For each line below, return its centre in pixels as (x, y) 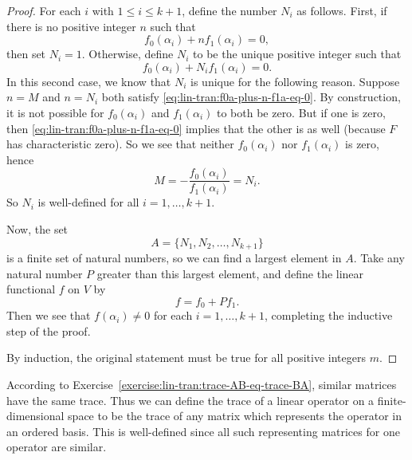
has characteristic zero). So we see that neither (120, 144)
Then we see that (49, 315)
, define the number (230, 10)
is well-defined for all (88, 202)
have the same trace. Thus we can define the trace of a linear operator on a (190, 400)
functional (31, 289)
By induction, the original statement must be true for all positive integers (186, 358)
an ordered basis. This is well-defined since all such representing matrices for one (203, 431)
